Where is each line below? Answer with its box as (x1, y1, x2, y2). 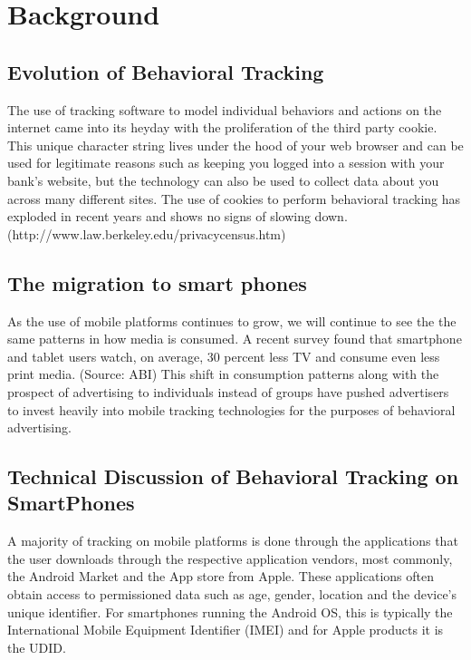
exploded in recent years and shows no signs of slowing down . (7, 207, 348, 226)
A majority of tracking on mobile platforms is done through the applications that (7, 531, 458, 550)
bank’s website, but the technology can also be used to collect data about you (7, 170, 439, 189)
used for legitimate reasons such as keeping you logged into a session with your (7, 153, 445, 172)
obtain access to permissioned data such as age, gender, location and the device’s (7, 585, 457, 604)
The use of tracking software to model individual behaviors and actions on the (7, 100, 442, 119)
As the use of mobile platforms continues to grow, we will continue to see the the (7, 311, 457, 330)
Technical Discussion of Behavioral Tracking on (7, 462, 459, 490)
